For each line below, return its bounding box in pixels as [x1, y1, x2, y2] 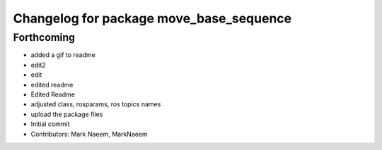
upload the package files [30, 110, 103, 118]
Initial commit [30, 120, 70, 128]
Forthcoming [13, 31, 76, 44]
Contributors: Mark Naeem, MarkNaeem [30, 130, 148, 138]
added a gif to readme [30, 51, 95, 59]
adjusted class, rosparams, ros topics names [30, 100, 161, 108]
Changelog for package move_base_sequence [13, 11, 292, 26]
